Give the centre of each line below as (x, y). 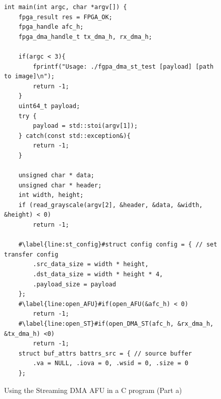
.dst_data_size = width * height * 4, (98, 275)
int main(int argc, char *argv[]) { (66, 7)
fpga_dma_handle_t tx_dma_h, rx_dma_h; (85, 37)
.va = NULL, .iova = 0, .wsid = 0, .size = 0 (111, 363)
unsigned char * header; (60, 185)
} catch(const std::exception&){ (74, 136)
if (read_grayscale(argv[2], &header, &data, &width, (111, 205)
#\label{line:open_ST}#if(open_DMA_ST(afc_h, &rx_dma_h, (116, 324)
